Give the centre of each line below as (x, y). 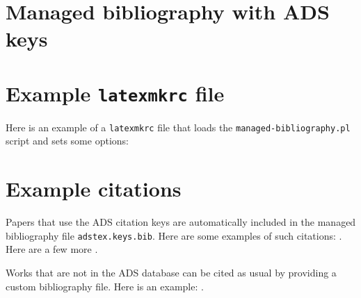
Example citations (94, 189)
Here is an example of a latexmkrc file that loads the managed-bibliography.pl (178, 127)
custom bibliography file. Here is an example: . (105, 286)
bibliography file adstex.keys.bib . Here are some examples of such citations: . (174, 235)
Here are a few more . (52, 249)
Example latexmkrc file (115, 93)
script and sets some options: (67, 141)
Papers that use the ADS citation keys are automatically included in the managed (181, 222)
